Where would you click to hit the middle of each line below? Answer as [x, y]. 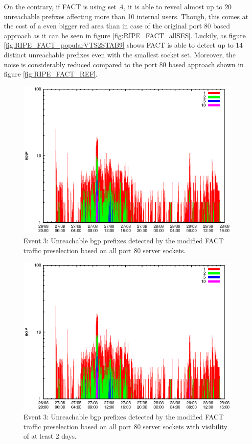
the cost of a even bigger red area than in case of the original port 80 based [117, 26]
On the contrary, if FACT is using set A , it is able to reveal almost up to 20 [118, 6]
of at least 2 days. [50, 436]
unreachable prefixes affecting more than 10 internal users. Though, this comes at [126, 16]
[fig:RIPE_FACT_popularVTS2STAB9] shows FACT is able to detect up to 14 [123, 45]
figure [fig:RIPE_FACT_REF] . [51, 74]
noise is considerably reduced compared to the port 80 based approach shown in [124, 64]
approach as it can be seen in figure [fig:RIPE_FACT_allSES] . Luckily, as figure [125, 35]
